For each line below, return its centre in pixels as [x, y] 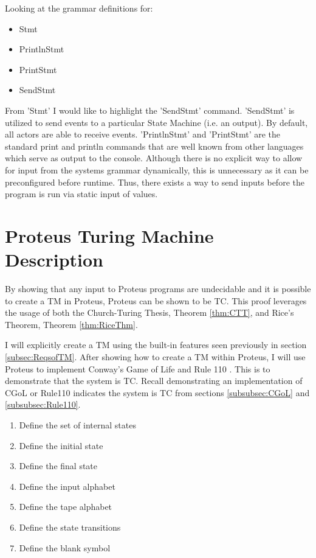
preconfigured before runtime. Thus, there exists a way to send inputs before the [155, 182]
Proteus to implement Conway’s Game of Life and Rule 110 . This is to [138, 368]
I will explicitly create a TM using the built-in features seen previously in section [156, 345]
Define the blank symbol [65, 547]
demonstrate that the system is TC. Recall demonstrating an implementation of [154, 381]
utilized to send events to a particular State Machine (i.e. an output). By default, [156, 122]
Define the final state [58, 466]
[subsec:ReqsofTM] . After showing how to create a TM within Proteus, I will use [155, 357]
